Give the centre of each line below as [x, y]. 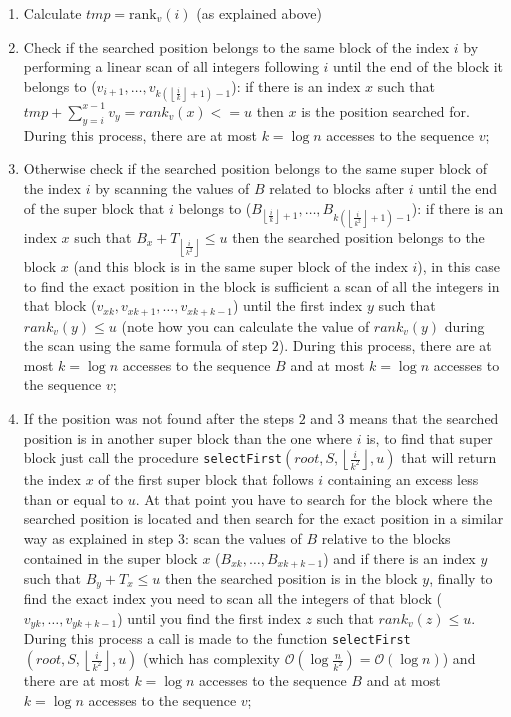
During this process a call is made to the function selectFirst [217, 638]
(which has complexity [211, 658]
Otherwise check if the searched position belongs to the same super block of [255, 168]
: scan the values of [243, 537]
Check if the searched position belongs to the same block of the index [236, 46]
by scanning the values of [172, 187]
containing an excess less [403, 479]
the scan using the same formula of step [145, 345]
